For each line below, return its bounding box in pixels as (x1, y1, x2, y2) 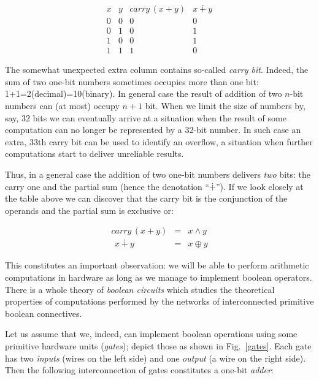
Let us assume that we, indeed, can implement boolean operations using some (5, 327, 298, 340)
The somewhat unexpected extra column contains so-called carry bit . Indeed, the (5, 63, 309, 76)
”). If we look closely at (216, 180, 304, 192)
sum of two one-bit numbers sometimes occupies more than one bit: (5, 75, 259, 88)
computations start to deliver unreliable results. (5, 147, 184, 160)
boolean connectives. (5, 306, 82, 319)
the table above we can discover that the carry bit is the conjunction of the (5, 192, 288, 205)
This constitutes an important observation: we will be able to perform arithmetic (5, 259, 309, 272)
